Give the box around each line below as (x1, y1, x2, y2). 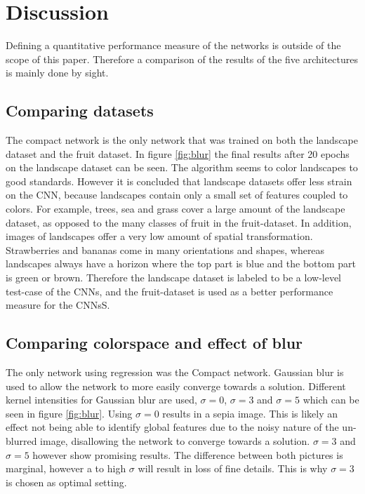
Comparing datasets (6, 100, 154, 121)
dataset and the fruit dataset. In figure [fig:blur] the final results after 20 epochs (6, 146, 350, 161)
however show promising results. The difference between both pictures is (32, 447, 343, 462)
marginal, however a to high (6, 461, 126, 476)
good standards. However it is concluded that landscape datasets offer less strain (6, 173, 352, 188)
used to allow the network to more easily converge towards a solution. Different (6, 378, 346, 393)
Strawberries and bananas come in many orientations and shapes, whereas (6, 242, 325, 257)
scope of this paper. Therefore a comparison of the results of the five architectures (6, 51, 358, 66)
